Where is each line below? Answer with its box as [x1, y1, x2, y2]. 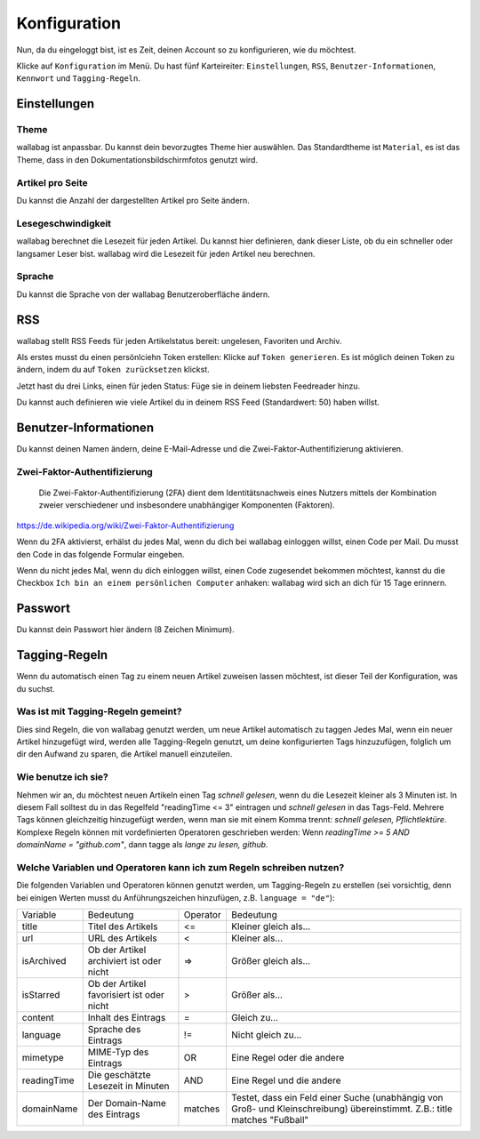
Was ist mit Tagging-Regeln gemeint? [16, 705, 182, 718]
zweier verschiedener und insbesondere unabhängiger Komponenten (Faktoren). [38, 500, 335, 510]
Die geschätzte [87, 1069, 151, 1081]
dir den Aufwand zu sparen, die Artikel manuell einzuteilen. [16, 749, 233, 759]
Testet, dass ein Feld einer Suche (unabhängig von [231, 1092, 444, 1104]
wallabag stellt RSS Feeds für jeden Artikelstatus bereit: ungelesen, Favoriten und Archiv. [16, 335, 342, 346]
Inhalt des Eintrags [87, 1012, 166, 1024]
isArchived [21, 955, 67, 967]
